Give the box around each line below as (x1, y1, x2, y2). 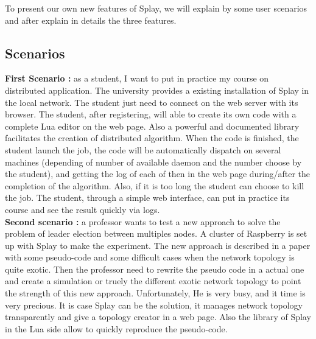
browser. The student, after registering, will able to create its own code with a (5, 108, 297, 121)
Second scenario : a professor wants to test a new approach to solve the (5, 215, 281, 228)
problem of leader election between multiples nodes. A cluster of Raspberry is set (5, 227, 307, 240)
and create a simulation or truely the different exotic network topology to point (5, 274, 301, 287)
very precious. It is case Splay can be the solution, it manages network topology (5, 298, 303, 311)
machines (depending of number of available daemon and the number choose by (5, 155, 302, 168)
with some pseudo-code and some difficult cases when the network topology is (5, 251, 295, 264)
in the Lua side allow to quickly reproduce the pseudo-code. (5, 322, 228, 335)
